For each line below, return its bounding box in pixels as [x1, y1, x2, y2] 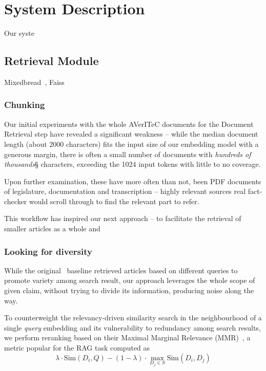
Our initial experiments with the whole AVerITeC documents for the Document [4, 118, 254, 129]
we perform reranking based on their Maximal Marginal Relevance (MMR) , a [4, 332, 251, 343]
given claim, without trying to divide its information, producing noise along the [4, 285, 254, 296]
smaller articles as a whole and [4, 223, 100, 234]
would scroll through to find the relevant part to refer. [29, 195, 199, 206]
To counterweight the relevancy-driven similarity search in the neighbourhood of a [4, 312, 262, 323]
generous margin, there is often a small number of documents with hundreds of [4, 148, 251, 159]
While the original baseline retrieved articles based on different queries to [4, 265, 238, 275]
